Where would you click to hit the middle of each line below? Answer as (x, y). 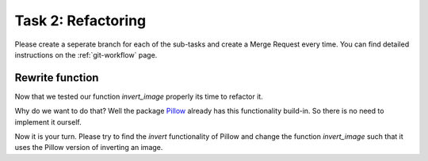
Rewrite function (57, 78)
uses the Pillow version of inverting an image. (89, 148)
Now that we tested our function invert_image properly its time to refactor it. (139, 96)
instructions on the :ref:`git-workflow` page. (86, 54)
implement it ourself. (48, 122)
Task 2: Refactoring (80, 21)
